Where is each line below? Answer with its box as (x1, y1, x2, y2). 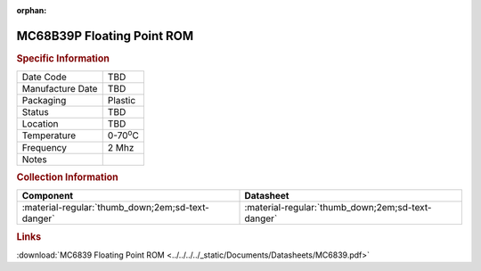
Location (21, 118, 59, 130)
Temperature (21, 129, 77, 142)
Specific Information (16, 52, 110, 64)
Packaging (21, 94, 67, 107)
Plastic (107, 94, 136, 107)
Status (21, 106, 49, 119)
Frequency (21, 141, 67, 153)
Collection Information (16, 170, 119, 183)
